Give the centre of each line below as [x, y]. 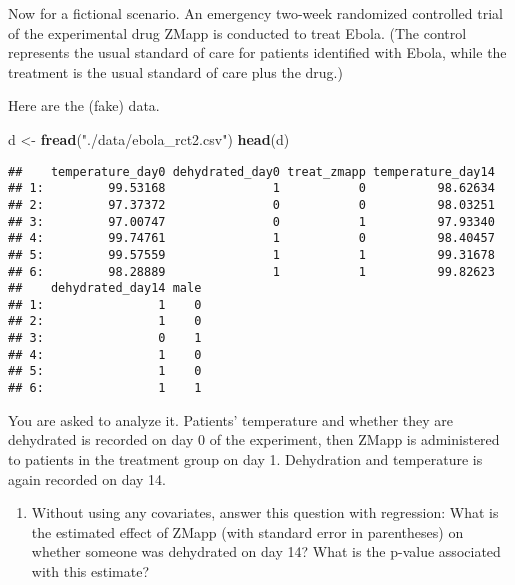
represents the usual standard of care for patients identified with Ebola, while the [257, 52]
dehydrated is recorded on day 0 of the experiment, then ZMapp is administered [254, 439]
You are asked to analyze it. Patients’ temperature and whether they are [231, 419]
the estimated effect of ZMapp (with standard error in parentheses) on [247, 531]
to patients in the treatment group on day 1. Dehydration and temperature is [245, 458]
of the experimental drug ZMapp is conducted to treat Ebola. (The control [237, 32]
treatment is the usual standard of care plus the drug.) [175, 71]
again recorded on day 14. [87, 478]
